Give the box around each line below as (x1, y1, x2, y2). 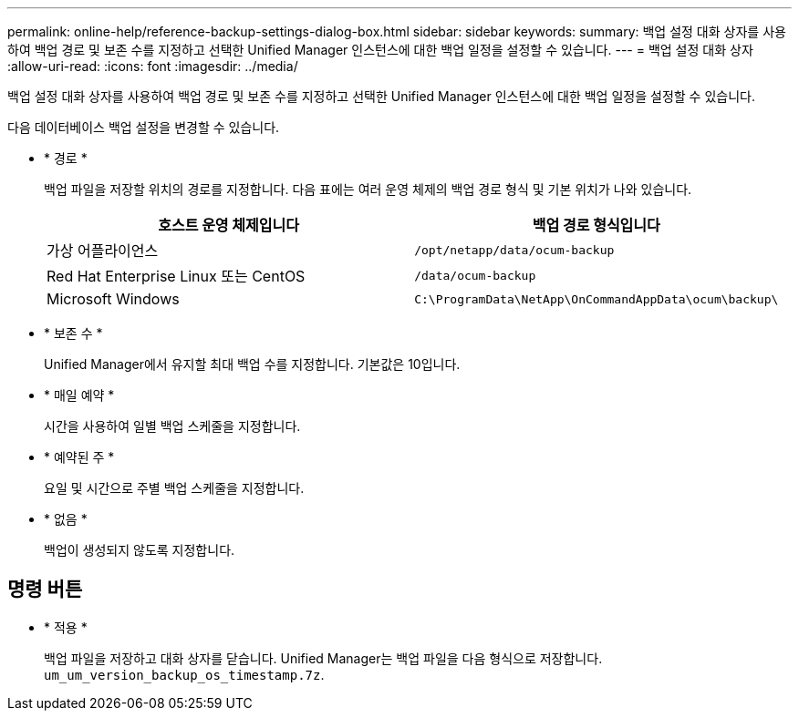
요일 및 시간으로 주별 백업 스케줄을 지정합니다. (44, 480, 305, 496)
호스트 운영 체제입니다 (158, 216, 299, 234)
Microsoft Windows (47, 290, 180, 308)
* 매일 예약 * (44, 387, 115, 403)
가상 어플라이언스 (47, 241, 159, 260)
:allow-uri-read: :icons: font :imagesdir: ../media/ (7, 58, 298, 74)
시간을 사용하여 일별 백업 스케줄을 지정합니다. (44, 418, 301, 434)
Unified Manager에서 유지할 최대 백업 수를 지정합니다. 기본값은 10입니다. (44, 356, 461, 372)
